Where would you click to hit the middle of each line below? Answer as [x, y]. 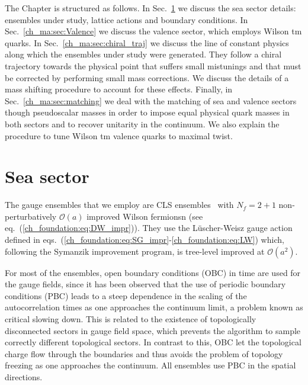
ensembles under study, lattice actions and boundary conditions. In [126, 19]
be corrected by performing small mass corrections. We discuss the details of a [147, 77]
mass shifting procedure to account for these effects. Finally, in [119, 89]
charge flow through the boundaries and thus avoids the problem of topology [144, 353]
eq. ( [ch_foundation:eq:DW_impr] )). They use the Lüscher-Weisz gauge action [149, 228]
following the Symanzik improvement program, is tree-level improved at [135, 251]
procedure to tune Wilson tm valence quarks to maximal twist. [119, 135]
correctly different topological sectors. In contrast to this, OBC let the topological [153, 342]
